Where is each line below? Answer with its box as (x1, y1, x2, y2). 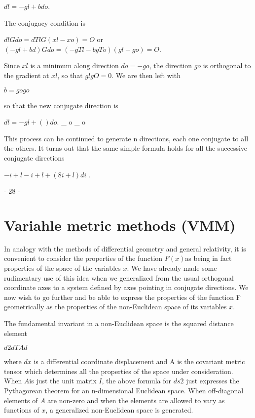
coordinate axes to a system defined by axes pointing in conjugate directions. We (4, 282, 249, 293)
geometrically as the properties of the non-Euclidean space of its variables (4, 301, 227, 312)
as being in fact (185, 253, 232, 263)
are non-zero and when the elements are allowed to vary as (47, 395, 225, 405)
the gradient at (4, 70, 49, 80)
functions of (4, 405, 39, 415)
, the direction (149, 60, 192, 71)
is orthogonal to (203, 60, 251, 71)
